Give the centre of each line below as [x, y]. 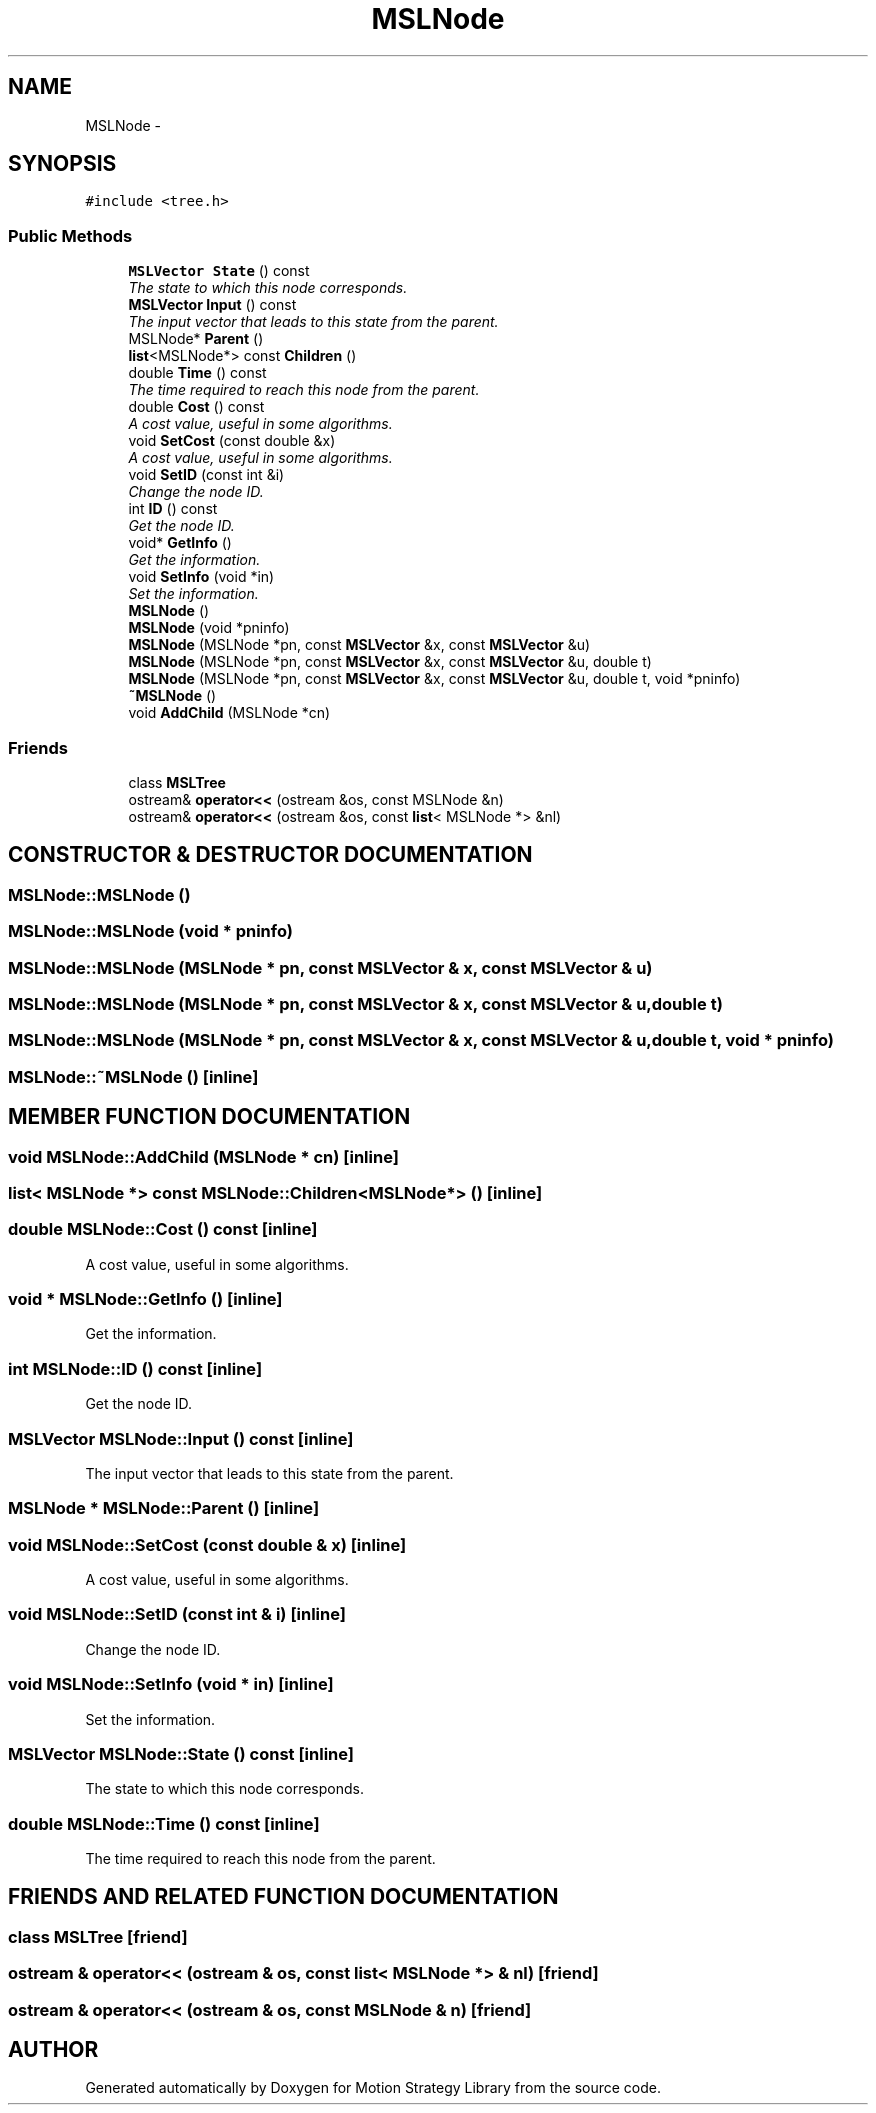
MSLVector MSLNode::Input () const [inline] [181, 1438]
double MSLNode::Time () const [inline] [164, 1823]
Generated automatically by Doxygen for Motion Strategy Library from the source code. [373, 2088]
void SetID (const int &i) [206, 475]
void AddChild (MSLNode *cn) [229, 713]
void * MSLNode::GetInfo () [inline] [145, 1299]
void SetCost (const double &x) [232, 441]
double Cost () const [196, 407]
